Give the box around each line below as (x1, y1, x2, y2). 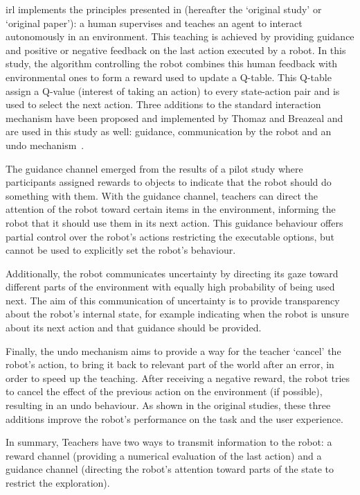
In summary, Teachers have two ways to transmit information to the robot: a (6, 435, 332, 449)
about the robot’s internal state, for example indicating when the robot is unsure (6, 306, 349, 321)
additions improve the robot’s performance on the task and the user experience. (6, 411, 343, 426)
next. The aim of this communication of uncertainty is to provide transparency (6, 293, 340, 307)
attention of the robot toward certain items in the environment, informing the (6, 202, 336, 216)
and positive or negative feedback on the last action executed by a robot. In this (6, 42, 346, 57)
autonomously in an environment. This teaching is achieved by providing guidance (6, 29, 354, 44)
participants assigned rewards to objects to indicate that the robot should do (6, 175, 332, 189)
